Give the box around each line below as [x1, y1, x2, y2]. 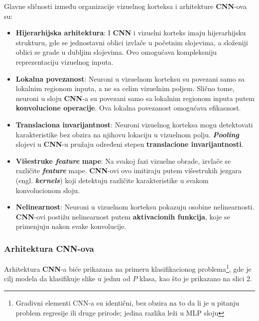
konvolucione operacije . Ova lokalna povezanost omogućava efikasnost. [15, 103, 241, 113]
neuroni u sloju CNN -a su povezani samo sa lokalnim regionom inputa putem [15, 93, 255, 103]
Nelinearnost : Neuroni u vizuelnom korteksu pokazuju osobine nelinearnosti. [15, 202, 255, 212]
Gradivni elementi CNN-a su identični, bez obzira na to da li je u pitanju [15, 297, 240, 308]
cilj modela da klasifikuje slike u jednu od [4, 273, 130, 284]
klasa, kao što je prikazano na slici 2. [139, 273, 252, 284]
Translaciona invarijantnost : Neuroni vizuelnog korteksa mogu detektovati [15, 119, 253, 129]
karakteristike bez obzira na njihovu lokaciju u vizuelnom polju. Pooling [15, 129, 239, 139]
